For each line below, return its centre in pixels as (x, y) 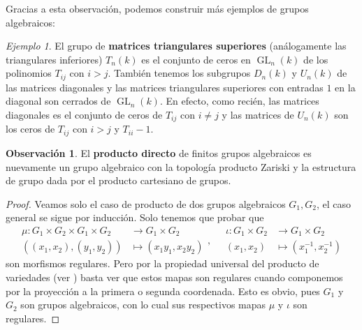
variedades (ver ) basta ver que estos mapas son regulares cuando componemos (174, 277)
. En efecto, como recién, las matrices (239, 101)
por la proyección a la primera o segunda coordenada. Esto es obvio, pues (163, 291)
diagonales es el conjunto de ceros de (84, 115)
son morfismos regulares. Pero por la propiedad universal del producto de (162, 263)
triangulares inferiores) (54, 59)
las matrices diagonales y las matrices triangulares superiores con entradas (165, 87)
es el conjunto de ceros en (196, 59)
